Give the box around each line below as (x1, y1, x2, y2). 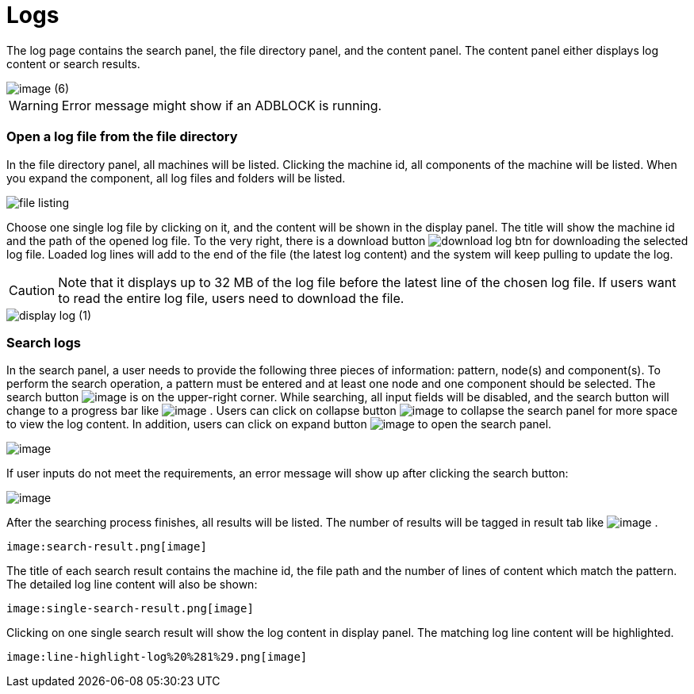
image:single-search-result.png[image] (6, 602, 254, 615)
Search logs (6, 334, 82, 351)
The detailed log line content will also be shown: (6, 577, 258, 592)
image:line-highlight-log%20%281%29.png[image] (6, 650, 308, 664)
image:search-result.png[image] (6, 540, 207, 554)
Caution (9, 282, 56, 298)
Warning (9, 97, 59, 113)
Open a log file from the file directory (6, 128, 238, 145)
